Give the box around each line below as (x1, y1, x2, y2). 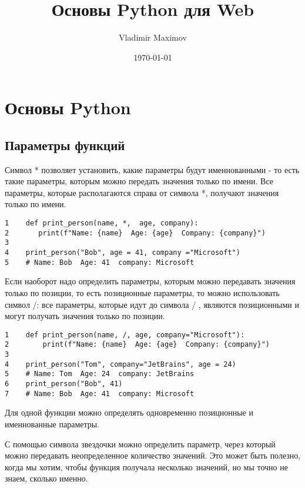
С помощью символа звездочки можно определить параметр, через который (5, 437, 276, 450)
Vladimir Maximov (119, 31, 187, 44)
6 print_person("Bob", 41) (5, 380, 123, 389)
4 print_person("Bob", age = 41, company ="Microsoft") (5, 248, 240, 257)
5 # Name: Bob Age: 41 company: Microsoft (5, 258, 195, 267)
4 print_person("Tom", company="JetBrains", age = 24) (5, 360, 236, 369)
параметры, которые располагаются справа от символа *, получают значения (5, 186, 279, 198)
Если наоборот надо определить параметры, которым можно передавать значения (5, 275, 296, 287)
